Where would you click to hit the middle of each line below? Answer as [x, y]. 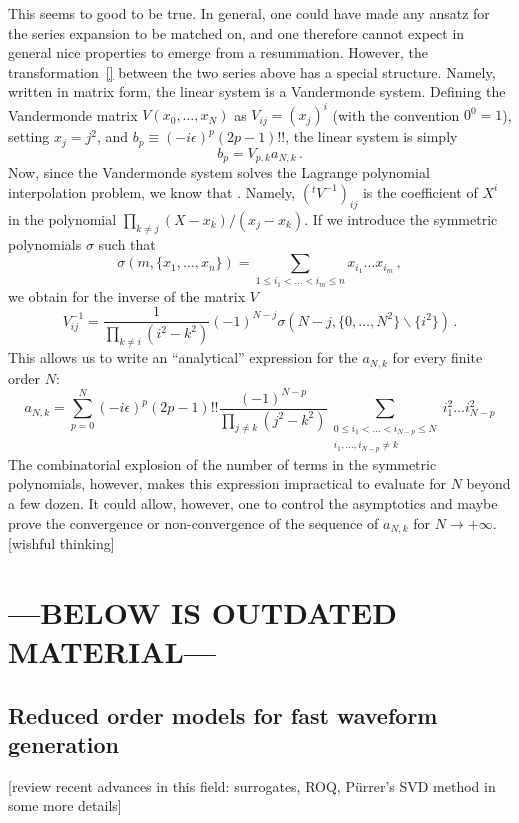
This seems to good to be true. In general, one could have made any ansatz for [249, 13]
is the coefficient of [420, 191]
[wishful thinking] [61, 543]
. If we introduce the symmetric [401, 218]
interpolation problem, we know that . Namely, [152, 191]
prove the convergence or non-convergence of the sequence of [193, 522]
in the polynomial [62, 218]
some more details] [65, 805]
